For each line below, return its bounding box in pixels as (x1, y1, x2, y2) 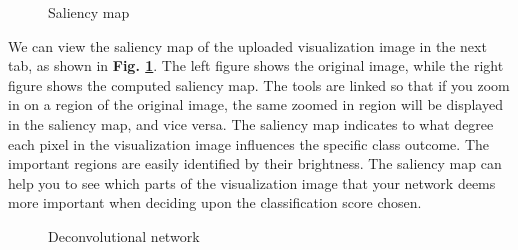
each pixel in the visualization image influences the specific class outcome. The (8, 133, 489, 154)
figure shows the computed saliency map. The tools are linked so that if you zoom (8, 74, 510, 95)
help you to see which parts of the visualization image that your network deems (8, 172, 496, 193)
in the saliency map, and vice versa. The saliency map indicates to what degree (8, 113, 494, 134)
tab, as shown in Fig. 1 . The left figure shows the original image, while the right (8, 55, 504, 76)
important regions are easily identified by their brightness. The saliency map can (8, 153, 502, 174)
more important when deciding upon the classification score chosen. (8, 192, 422, 213)
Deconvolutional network (48, 225, 200, 246)
